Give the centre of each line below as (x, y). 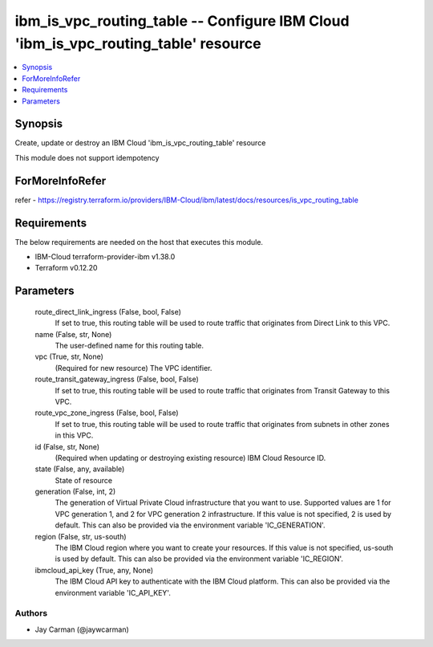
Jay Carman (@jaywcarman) (82, 629)
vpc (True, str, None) (69, 356)
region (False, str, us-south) (81, 536)
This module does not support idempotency (87, 157)
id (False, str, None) (67, 446)
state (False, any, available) (80, 469)
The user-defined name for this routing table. (129, 345)
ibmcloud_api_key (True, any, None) (94, 570)
